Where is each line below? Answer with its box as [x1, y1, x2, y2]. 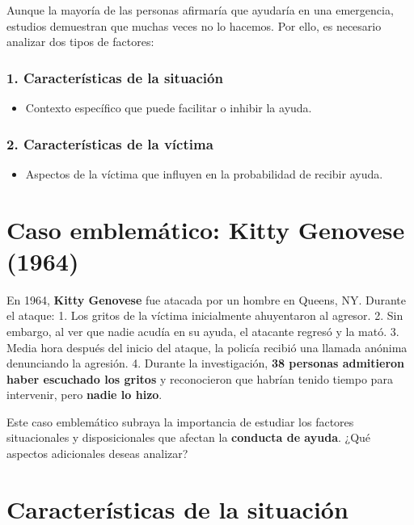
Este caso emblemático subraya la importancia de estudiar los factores [6, 413, 354, 430]
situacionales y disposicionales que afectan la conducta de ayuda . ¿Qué [6, 429, 371, 446]
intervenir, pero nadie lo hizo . [6, 386, 163, 403]
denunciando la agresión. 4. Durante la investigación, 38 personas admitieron [6, 355, 405, 372]
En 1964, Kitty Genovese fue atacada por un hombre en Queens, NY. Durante [6, 291, 406, 308]
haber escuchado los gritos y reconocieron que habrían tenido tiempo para [6, 370, 393, 387]
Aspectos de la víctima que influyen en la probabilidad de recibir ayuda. [25, 165, 383, 182]
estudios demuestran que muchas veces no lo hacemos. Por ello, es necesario [6, 17, 382, 34]
